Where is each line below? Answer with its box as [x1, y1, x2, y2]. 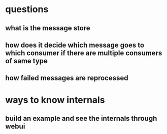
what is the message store [5, 24, 90, 32]
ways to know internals [5, 94, 105, 106]
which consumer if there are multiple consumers [5, 49, 162, 57]
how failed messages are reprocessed [5, 74, 128, 82]
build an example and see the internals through [5, 114, 157, 122]
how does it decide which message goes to [5, 40, 145, 49]
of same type [5, 57, 48, 65]
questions [5, 4, 49, 15]
